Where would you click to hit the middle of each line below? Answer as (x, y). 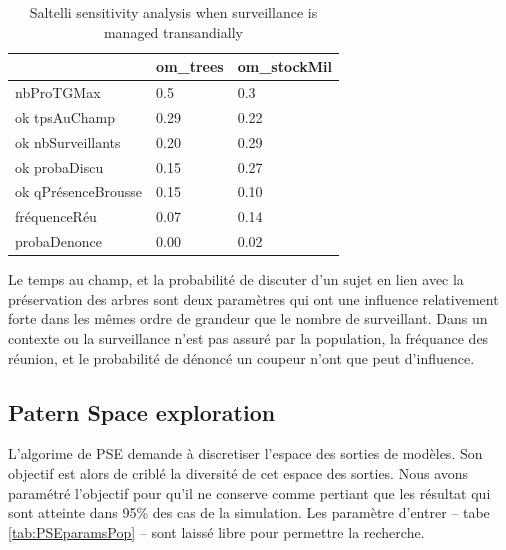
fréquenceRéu (56, 216)
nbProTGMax (58, 92)
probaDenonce (58, 241)
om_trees (190, 66)
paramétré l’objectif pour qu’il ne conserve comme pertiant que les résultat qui (249, 492)
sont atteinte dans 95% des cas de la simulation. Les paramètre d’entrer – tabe (249, 512)
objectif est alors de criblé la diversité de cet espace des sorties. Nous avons (238, 472)
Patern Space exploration (142, 411)
